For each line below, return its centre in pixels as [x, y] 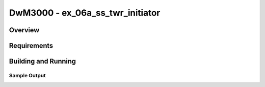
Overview [24, 30]
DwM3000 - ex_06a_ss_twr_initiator [85, 13]
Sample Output [27, 75]
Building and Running [42, 61]
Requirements [31, 46]
